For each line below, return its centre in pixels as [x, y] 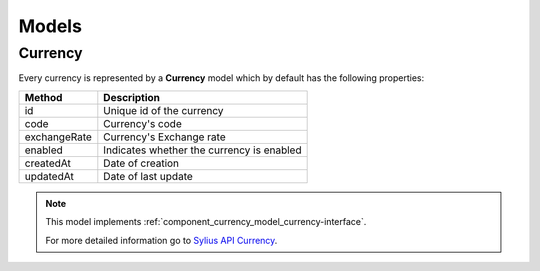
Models [50, 26]
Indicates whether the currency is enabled [202, 150]
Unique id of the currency [163, 110]
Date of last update [148, 176]
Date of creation [141, 163]
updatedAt [49, 176]
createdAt [48, 163]
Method [43, 97]
